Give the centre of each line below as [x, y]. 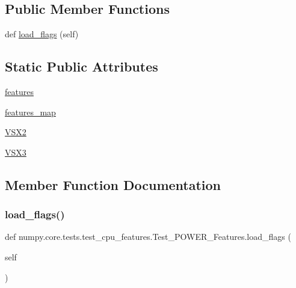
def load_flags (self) [42, 34]
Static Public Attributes [82, 66]
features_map [30, 112]
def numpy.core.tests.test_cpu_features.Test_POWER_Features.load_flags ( [148, 237]
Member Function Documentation [113, 184]
